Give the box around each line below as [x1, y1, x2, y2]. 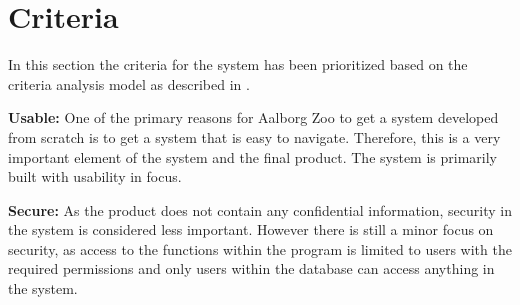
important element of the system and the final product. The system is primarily [8, 146, 497, 167]
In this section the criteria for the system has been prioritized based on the [8, 54, 468, 75]
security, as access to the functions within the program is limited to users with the [8, 238, 512, 259]
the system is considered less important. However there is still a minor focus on [8, 219, 494, 240]
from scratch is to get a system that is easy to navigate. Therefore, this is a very [8, 126, 501, 147]
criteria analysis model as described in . [8, 73, 250, 94]
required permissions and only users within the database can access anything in [8, 258, 495, 279]
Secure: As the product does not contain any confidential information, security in [8, 199, 512, 220]
